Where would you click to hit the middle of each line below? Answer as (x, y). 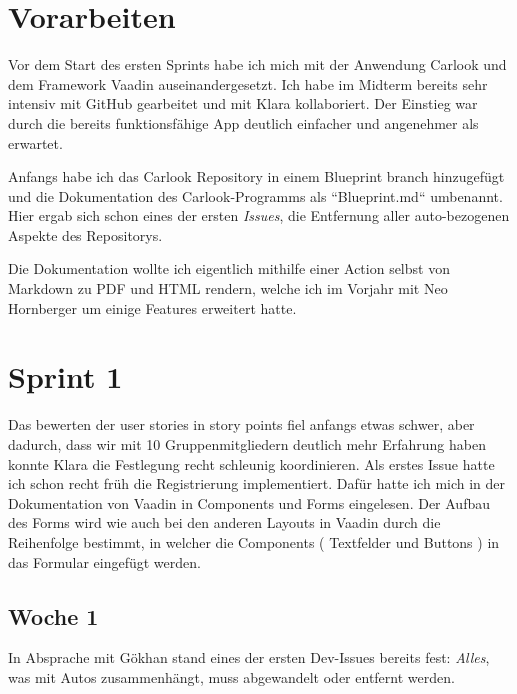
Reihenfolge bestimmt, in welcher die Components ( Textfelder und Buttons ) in (254, 541)
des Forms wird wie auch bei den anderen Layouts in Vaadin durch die (224, 522)
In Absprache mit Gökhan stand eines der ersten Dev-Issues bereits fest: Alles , (249, 657)
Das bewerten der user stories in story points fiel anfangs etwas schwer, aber (241, 424)
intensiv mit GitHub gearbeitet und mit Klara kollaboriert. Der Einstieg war (243, 103)
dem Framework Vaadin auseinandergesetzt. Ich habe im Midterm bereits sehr (248, 83)
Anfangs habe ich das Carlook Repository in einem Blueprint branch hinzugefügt (256, 176)
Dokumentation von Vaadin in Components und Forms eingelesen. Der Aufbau (249, 502)
